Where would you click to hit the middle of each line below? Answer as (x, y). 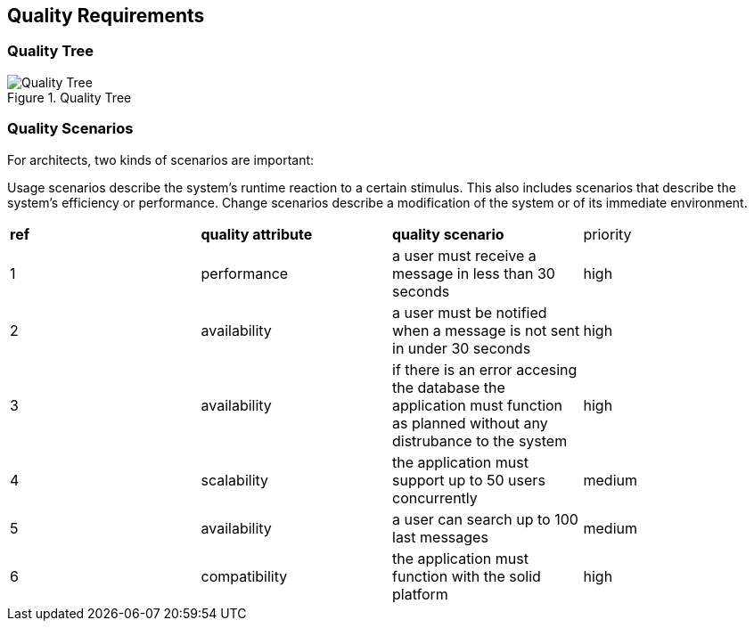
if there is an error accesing (485, 369)
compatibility (244, 576)
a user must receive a (464, 255)
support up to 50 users (469, 480)
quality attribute (257, 234)
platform (420, 594)
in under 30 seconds (462, 348)
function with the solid (467, 576)
